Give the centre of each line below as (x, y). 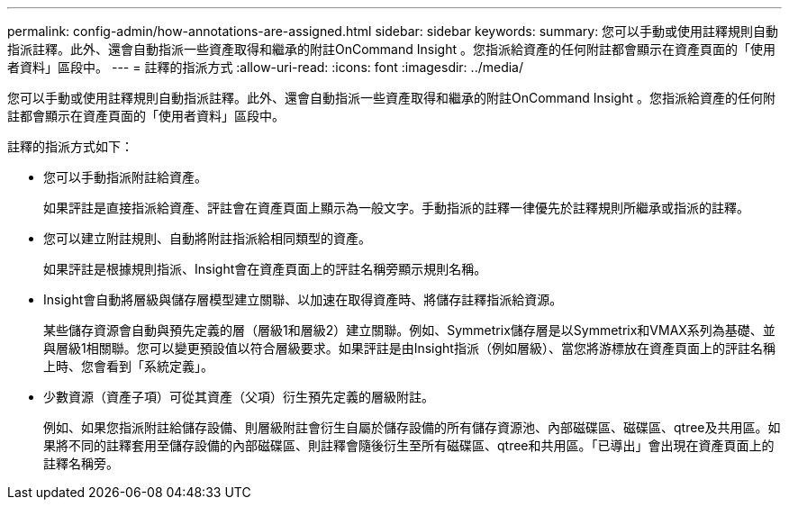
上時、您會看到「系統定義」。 (128, 366)
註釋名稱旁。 (81, 463)
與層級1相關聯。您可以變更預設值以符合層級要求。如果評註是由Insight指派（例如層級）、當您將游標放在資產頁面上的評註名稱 (409, 348)
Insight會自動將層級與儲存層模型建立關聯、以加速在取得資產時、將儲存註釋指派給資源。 (303, 299)
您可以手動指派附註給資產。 (125, 177)
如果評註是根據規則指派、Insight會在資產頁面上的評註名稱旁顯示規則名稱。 (265, 269)
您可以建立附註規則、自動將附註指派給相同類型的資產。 (207, 238)
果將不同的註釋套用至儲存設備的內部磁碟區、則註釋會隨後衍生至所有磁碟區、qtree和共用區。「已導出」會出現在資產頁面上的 (409, 445)
